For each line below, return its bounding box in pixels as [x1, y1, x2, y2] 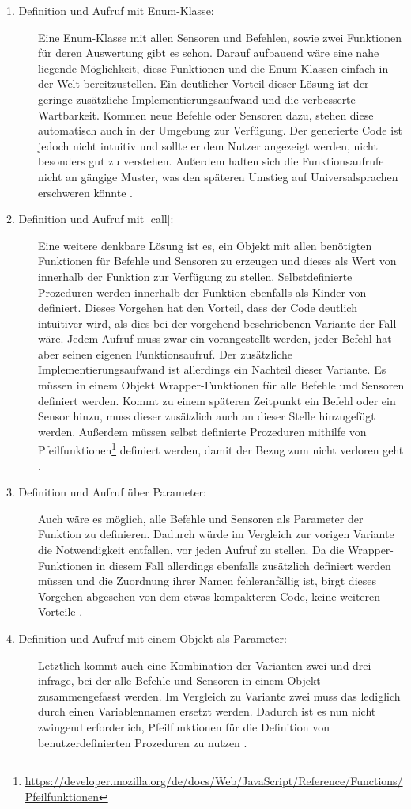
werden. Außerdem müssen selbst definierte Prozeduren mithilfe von [38, 423, 367, 439]
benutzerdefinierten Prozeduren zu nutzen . [38, 734, 247, 750]
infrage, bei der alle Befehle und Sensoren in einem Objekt [38, 672, 321, 689]
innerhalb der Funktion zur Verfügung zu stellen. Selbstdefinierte [38, 268, 353, 284]
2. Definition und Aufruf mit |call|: [6, 211, 174, 227]
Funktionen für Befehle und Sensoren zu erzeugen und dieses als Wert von [38, 253, 397, 269]
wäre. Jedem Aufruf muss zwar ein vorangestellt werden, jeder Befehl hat [38, 330, 392, 347]
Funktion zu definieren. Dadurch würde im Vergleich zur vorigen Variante [38, 526, 394, 542]
